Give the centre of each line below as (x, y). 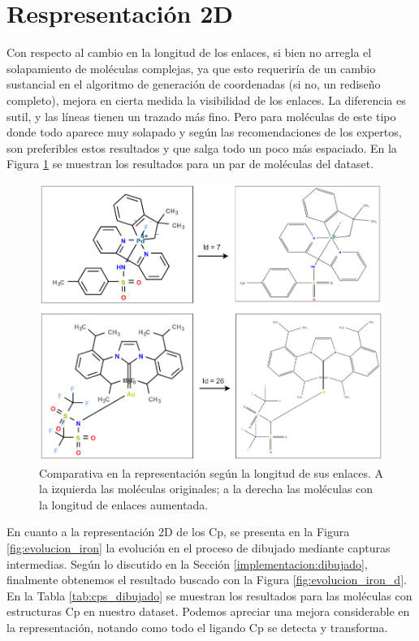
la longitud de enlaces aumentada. (124, 504)
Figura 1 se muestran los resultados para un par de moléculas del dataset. (190, 164)
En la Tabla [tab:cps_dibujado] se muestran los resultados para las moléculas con (209, 595)
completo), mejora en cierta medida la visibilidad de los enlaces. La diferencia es (206, 100)
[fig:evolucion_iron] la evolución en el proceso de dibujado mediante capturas (199, 547)
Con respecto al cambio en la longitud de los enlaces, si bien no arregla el (189, 52)
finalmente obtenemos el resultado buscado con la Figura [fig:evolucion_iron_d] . (207, 580)
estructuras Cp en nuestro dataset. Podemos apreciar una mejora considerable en (208, 611)
